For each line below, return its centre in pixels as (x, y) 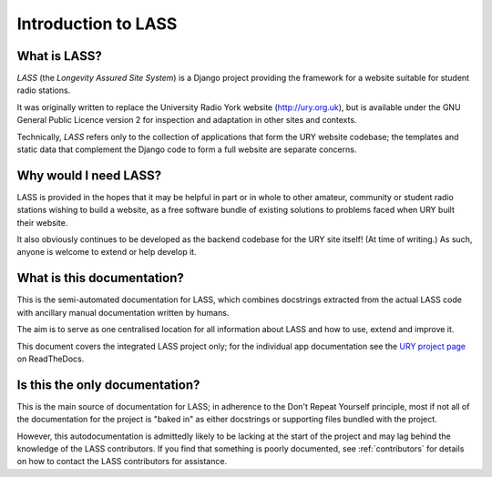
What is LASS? (59, 56)
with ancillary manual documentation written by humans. (123, 312)
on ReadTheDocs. (51, 359)
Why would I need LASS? (89, 175)
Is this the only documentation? (108, 385)
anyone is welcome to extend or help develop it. (107, 252)
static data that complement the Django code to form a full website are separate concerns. (187, 149)
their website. (42, 222)
